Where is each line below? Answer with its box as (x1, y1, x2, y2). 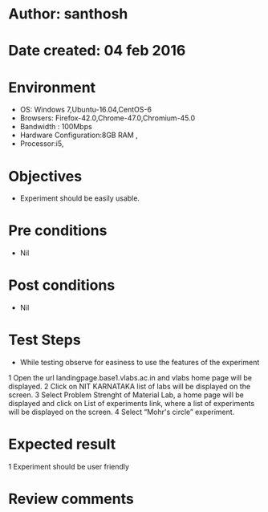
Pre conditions (8, 221, 108, 240)
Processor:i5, (19, 139, 64, 148)
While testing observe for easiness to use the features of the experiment (19, 358, 260, 368)
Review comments (8, 490, 134, 508)
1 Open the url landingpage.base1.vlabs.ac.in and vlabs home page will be (8, 373, 253, 383)
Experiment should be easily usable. (19, 193, 140, 203)
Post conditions (8, 276, 116, 295)
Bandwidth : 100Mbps (19, 122, 92, 132)
